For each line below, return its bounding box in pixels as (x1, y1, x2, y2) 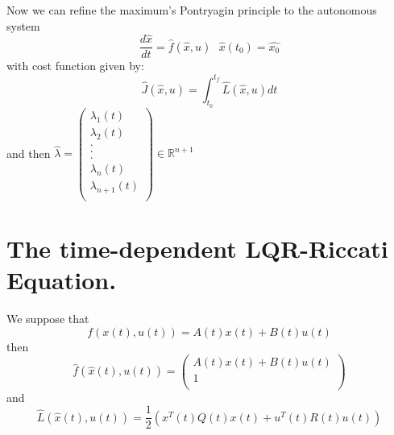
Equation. (6, 263, 117, 296)
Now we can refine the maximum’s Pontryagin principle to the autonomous (6, 2, 377, 18)
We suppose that (6, 310, 89, 327)
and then (6, 144, 51, 161)
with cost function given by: (6, 57, 144, 74)
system (6, 17, 40, 34)
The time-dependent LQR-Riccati (6, 232, 388, 265)
